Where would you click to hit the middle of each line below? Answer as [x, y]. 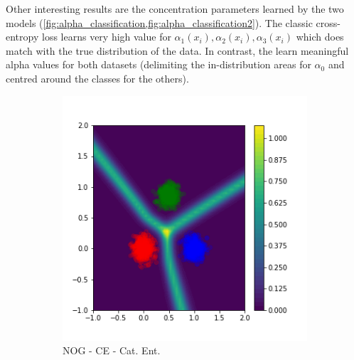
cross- [328, 22]
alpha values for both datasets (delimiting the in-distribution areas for [159, 64]
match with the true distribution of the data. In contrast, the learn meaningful [177, 50]
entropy [22, 37]
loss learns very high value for [106, 37]
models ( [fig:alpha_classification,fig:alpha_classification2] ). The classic [159, 22]
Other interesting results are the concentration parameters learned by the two [175, 9]
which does [320, 37]
